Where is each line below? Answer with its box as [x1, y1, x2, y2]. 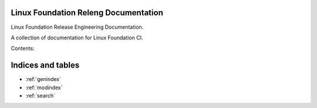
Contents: [11, 45, 35, 52]
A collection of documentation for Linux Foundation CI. [11, 34, 143, 41]
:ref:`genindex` [25, 76, 62, 83]
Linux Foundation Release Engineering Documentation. [11, 23, 144, 31]
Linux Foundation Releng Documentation [11, 8, 164, 18]
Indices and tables [11, 60, 80, 70]
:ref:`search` [25, 92, 56, 99]
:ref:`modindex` [25, 84, 63, 91]
